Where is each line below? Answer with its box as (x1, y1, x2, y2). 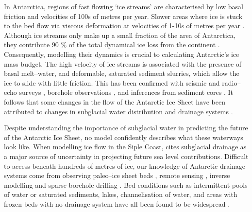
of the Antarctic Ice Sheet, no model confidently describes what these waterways (4, 132, 243, 142)
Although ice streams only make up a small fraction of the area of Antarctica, (4, 30, 235, 40)
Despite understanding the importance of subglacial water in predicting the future (4, 123, 248, 133)
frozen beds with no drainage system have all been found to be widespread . (4, 198, 230, 209)
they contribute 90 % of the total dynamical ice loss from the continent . (4, 39, 220, 50)
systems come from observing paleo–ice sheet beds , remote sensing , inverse (4, 170, 230, 180)
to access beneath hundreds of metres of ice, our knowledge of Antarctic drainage (4, 160, 246, 171)
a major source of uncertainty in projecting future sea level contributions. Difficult (4, 151, 249, 161)
